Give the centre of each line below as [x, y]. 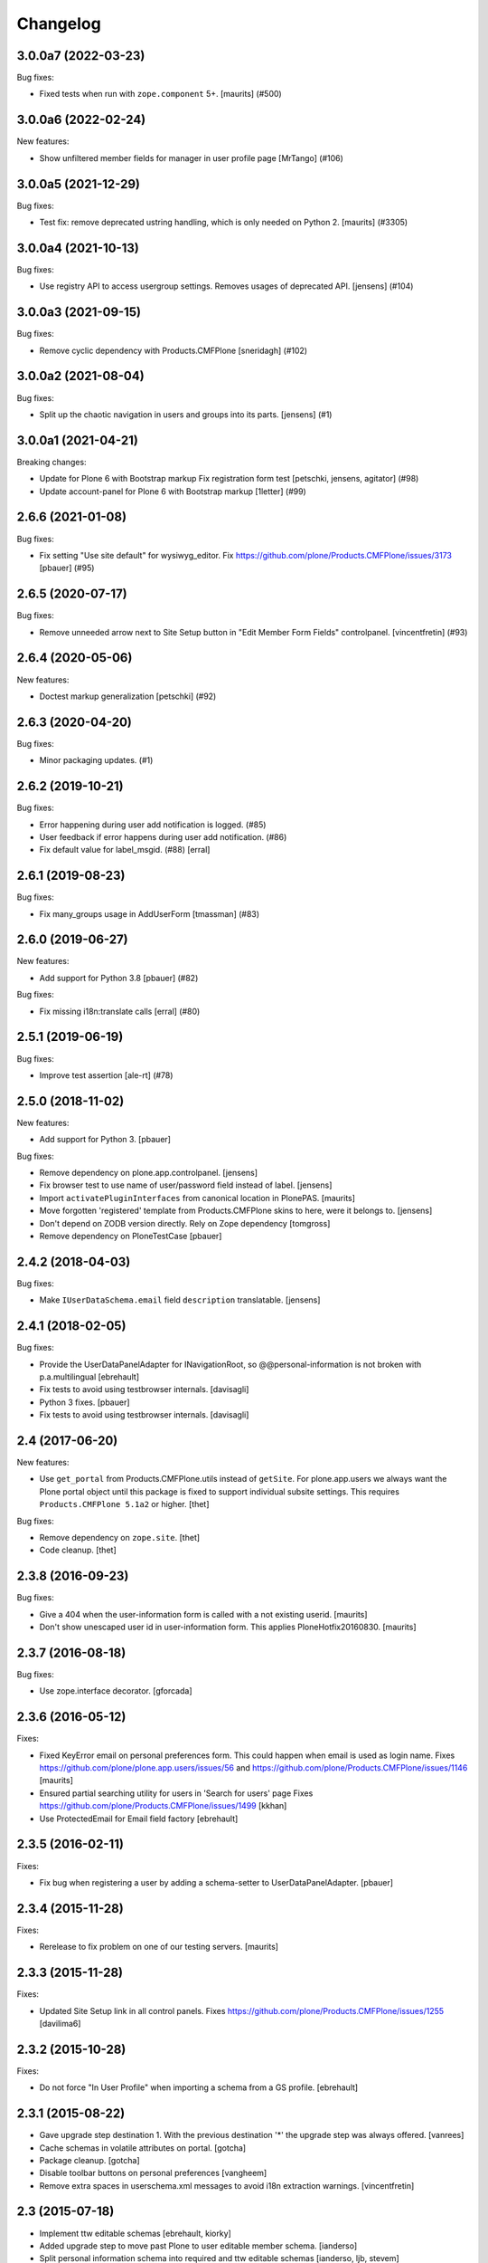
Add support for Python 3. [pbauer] [105, 1140]
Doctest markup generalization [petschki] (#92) [128, 696]
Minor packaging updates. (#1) [96, 760]
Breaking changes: [52, 462]
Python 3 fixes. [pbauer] [84, 1402]
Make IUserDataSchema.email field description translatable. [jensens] [180, 1300]
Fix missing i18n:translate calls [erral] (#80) [120, 1011]
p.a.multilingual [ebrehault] [89, 1377]
